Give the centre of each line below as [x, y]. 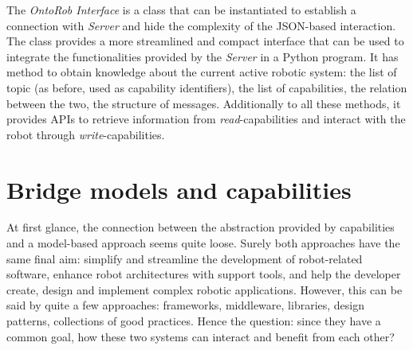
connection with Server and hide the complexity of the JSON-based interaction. [201, 25]
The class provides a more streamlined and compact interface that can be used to [205, 41]
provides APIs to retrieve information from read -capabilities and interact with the [206, 119]
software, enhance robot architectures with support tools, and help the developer [204, 274]
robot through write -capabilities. [86, 134]
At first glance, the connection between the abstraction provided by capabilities [201, 227]
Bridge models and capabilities [179, 189]
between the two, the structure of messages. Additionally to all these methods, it [204, 103]
